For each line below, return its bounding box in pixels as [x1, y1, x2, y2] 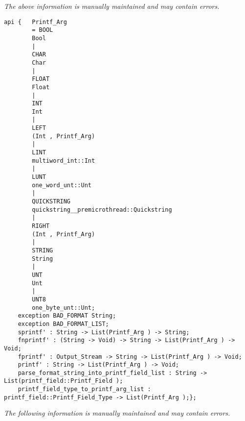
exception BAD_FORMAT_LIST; [18, 320, 109, 327]
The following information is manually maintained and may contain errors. [4, 408, 230, 418]
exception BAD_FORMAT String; [18, 312, 116, 320]
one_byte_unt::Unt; [32, 304, 95, 311]
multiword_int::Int [32, 157, 95, 164]
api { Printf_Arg [4, 18, 67, 25]
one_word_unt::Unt [32, 181, 91, 189]
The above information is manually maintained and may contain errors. [4, 1, 220, 11]
